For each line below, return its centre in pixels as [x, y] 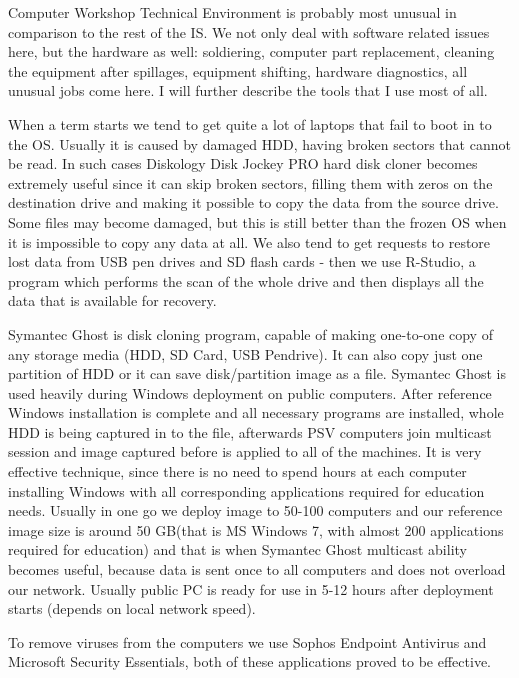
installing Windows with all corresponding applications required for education [246, 490]
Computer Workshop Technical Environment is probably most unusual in [232, 12]
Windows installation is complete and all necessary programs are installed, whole [256, 412]
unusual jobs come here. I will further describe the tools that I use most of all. [248, 90]
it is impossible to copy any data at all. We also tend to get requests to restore [249, 241]
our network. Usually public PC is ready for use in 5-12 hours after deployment [251, 588]
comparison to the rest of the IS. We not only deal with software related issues [249, 31]
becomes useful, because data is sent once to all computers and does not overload [257, 569]
